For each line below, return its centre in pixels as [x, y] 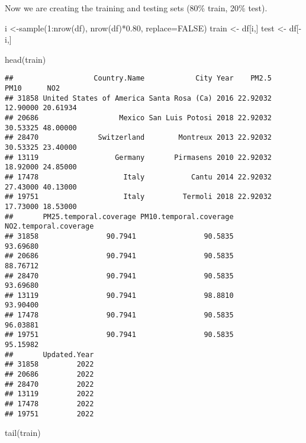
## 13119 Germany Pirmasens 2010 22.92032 [138, 157]
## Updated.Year [49, 354]
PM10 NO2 [33, 89]
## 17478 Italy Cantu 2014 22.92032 [138, 177]
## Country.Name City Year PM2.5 [138, 78]
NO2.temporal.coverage [49, 227]
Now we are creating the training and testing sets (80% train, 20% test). [136, 8]
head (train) [25, 59]
